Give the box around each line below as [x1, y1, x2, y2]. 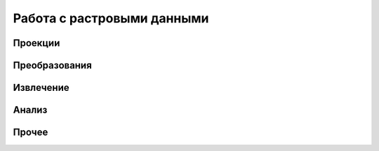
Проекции [13, 37, 60, 49]
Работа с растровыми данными [13, 10, 209, 26]
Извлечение [13, 82, 69, 94]
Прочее [13, 127, 48, 138]
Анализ [13, 104, 48, 116]
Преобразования [13, 59, 93, 71]
